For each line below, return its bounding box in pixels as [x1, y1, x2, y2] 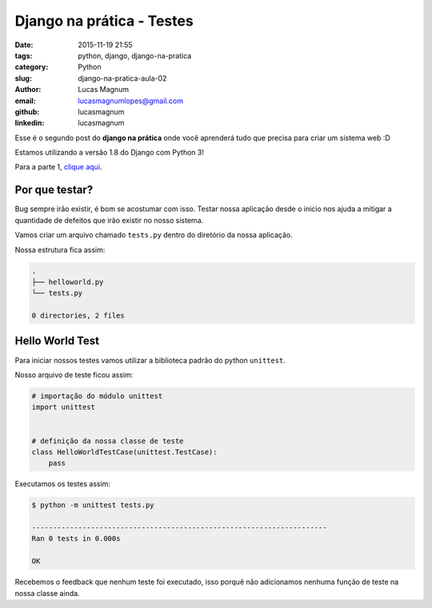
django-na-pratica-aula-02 [78, 73, 167, 83]
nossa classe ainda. [14, 588, 80, 598]
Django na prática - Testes [14, 12, 194, 30]
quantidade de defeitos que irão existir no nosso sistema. [14, 215, 204, 225]
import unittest [31, 402, 96, 412]
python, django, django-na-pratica [78, 50, 192, 60]
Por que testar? [14, 183, 94, 197]
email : [14, 96, 36, 106]
